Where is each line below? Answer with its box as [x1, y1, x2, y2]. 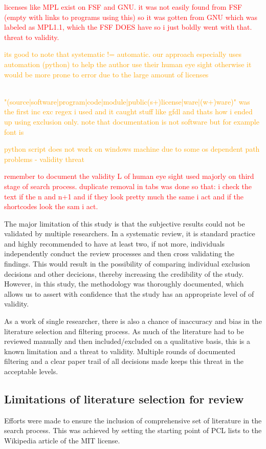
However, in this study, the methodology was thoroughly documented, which [4, 278, 244, 289]
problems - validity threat [4, 153, 84, 164]
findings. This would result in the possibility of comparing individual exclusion [4, 258, 250, 269]
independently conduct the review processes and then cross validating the [4, 248, 235, 259]
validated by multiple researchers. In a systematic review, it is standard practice [4, 228, 255, 239]
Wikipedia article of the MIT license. [4, 435, 120, 445]
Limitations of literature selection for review [4, 391, 244, 406]
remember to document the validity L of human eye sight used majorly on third [4, 171, 254, 181]
